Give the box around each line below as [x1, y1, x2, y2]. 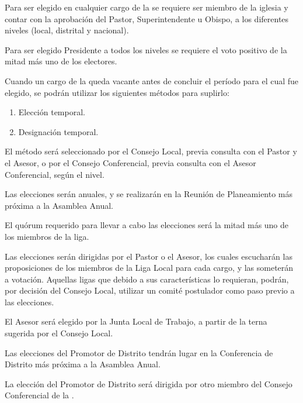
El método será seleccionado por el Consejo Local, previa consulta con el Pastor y [5, 145, 297, 157]
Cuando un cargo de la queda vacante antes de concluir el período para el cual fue [5, 74, 299, 87]
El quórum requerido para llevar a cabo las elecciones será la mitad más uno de [5, 219, 289, 231]
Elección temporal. [18, 106, 85, 118]
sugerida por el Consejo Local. [5, 327, 113, 339]
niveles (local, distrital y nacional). [5, 24, 129, 36]
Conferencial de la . [5, 389, 74, 401]
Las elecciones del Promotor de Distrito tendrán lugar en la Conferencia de [5, 346, 273, 359]
